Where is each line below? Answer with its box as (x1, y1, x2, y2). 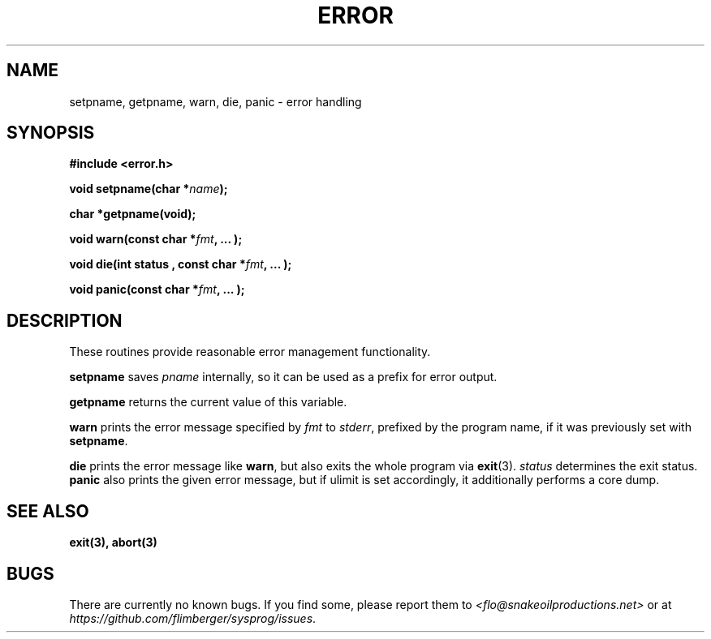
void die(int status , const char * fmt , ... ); (69, 257, 292, 272)
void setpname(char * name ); (69, 182, 228, 196)
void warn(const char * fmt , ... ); (69, 232, 243, 247)
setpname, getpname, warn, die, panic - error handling (69, 94, 362, 109)
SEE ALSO (6, 500, 89, 521)
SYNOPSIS (6, 122, 95, 144)
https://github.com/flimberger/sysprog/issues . (69, 611, 317, 625)
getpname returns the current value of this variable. (69, 395, 347, 410)
